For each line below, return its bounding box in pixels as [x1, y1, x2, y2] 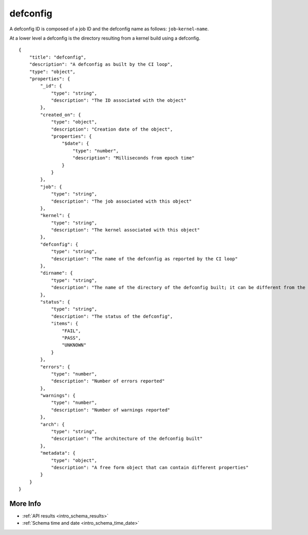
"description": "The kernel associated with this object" [51, 227, 200, 233]
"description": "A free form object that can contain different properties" [51, 465, 249, 470]
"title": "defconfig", [29, 54, 87, 60]
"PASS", [62, 335, 81, 341]
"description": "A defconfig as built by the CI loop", [29, 62, 173, 67]
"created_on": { [40, 112, 81, 118]
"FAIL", [62, 328, 81, 334]
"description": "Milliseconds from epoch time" [72, 155, 195, 161]
